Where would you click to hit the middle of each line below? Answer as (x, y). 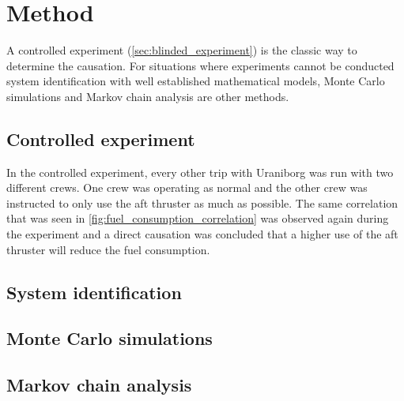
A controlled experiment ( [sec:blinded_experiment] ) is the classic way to (182, 50)
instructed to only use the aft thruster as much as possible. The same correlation (202, 202)
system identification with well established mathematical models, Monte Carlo (196, 81)
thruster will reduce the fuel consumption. (108, 249)
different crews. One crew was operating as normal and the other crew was (187, 187)
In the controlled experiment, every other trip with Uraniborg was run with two (200, 172)
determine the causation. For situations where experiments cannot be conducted (200, 65)
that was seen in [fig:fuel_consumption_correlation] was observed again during (198, 218)
